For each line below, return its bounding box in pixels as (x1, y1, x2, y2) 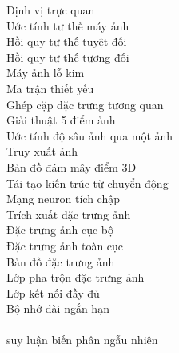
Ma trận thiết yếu (6, 79, 94, 96)
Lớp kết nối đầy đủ (6, 284, 100, 301)
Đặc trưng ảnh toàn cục (6, 237, 124, 254)
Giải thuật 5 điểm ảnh (6, 112, 116, 128)
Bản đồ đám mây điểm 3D (6, 158, 137, 175)
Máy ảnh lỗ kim (6, 64, 85, 81)
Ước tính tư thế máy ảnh (6, 17, 129, 34)
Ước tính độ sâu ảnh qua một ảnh (6, 127, 173, 144)
